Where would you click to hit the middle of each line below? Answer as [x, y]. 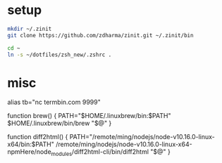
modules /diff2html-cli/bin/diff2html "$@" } [111, 153]
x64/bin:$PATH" [31, 144]
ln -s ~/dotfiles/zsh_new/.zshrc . [60, 55]
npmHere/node [29, 152]
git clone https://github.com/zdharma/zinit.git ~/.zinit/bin [100, 35]
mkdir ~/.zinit [30, 29]
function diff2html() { [38, 137]
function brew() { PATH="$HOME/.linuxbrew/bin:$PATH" [89, 116]
